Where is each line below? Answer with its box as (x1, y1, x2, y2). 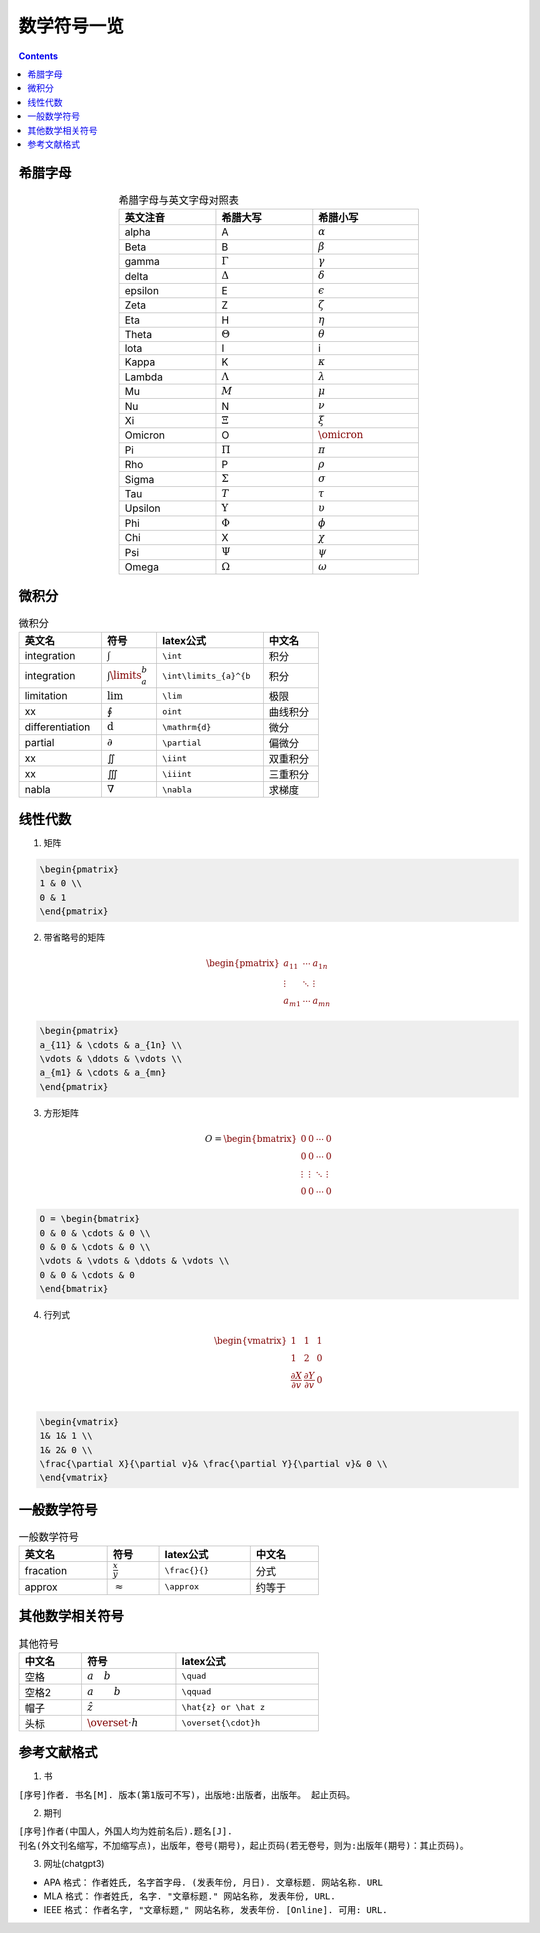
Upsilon (124, 501, 161, 515)
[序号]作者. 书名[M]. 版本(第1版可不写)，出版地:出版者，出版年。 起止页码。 (18, 1789, 356, 1800)
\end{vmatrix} (39, 1472, 109, 1484)
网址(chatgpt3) (43, 1858, 105, 1870)
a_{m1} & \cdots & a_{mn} (39, 1067, 167, 1079)
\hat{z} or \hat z (181, 1702, 265, 1713)
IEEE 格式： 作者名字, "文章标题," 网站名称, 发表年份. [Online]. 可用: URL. (43, 1904, 389, 1916)
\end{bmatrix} (39, 1283, 109, 1295)
